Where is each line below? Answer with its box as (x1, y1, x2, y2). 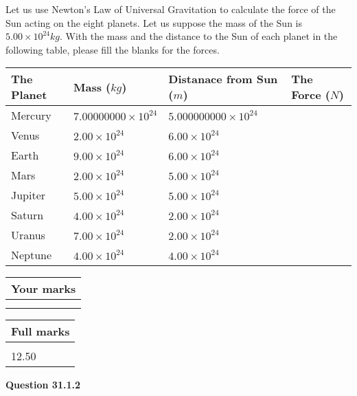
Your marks (11, 280, 76, 297)
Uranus (11, 227, 45, 243)
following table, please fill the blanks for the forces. (5, 42, 220, 56)
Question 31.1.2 (5, 377, 80, 392)
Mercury (11, 107, 51, 124)
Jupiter (11, 187, 46, 203)
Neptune (11, 247, 52, 263)
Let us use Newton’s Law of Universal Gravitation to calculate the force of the (5, 2, 336, 16)
